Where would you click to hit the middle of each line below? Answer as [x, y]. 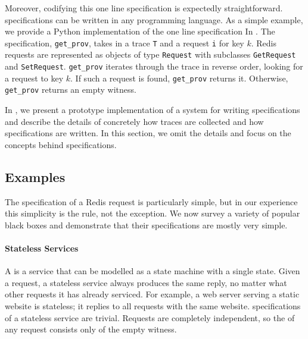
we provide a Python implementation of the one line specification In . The [140, 31]
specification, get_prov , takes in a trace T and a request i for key [125, 43]
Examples [35, 176]
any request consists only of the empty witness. [91, 329]
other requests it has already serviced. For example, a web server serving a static [152, 294]
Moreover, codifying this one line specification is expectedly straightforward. [144, 8]
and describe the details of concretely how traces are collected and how [134, 121]
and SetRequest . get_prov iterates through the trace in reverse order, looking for [154, 66]
